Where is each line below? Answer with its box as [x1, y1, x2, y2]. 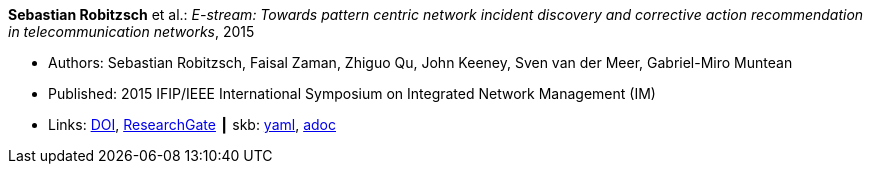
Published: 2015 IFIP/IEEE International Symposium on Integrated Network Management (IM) [48, 85, 656, 102]
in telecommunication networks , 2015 [8, 23, 255, 40]
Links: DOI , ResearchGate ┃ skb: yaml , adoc [48, 116, 336, 133]
